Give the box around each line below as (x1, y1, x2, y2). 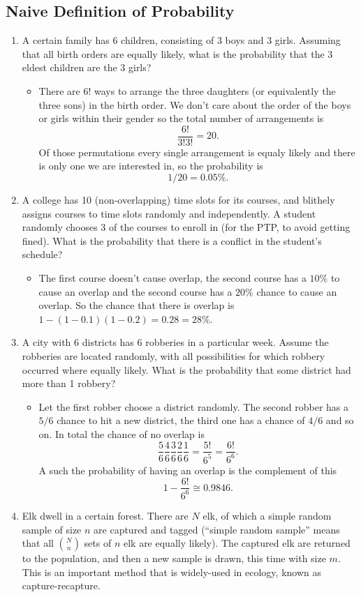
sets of (84, 536, 112, 550)
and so (325, 413, 354, 428)
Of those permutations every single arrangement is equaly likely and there (38, 144, 355, 159)
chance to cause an (256, 284, 337, 298)
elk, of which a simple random (202, 508, 332, 522)
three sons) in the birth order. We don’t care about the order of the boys (38, 97, 351, 112)
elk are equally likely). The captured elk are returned (123, 536, 351, 550)
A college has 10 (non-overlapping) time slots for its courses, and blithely (22, 192, 335, 207)
